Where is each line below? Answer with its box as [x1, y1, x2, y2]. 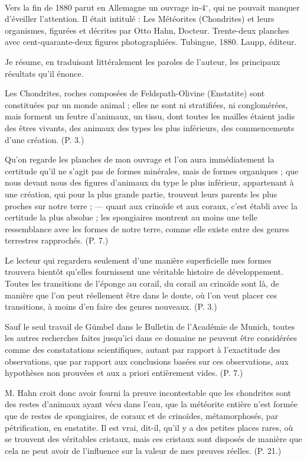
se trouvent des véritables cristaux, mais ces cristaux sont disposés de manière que [5, 433, 302, 445]
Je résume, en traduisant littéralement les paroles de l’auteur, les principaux [5, 55, 280, 67]
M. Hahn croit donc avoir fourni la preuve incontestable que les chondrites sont [5, 386, 292, 398]
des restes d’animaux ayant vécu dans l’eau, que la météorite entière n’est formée [5, 398, 298, 410]
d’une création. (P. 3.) [5, 133, 84, 145]
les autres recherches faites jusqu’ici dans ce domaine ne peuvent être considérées [5, 332, 298, 344]
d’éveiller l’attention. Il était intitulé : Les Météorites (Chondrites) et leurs [5, 12, 275, 25]
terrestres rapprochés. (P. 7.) [5, 234, 109, 246]
